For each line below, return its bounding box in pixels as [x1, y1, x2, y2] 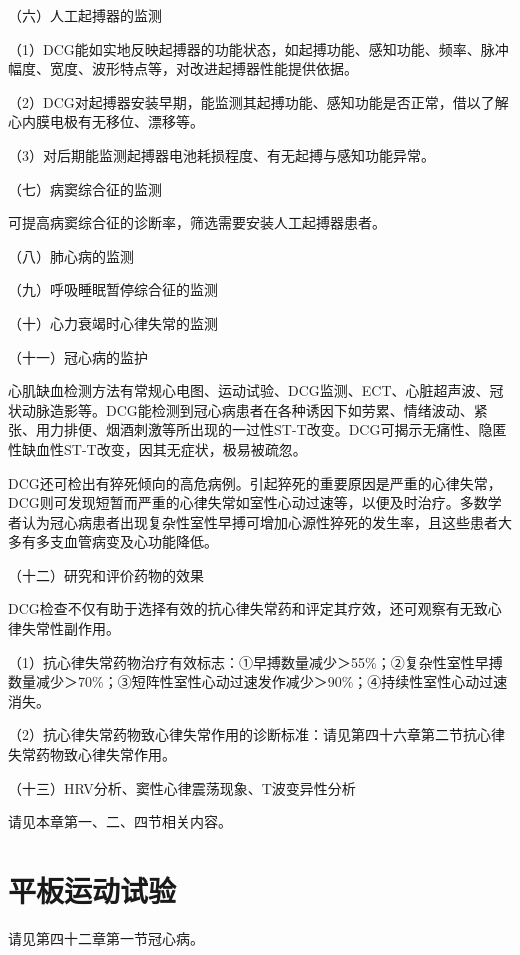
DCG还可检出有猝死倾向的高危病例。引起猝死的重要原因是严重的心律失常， [8, 472, 502, 493]
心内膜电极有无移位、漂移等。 [8, 111, 204, 132]
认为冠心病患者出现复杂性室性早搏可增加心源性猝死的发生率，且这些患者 [21, 511, 498, 532]
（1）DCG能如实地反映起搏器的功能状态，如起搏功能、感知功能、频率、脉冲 [8, 38, 509, 59]
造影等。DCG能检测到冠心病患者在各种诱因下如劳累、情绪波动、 [49, 399, 474, 420]
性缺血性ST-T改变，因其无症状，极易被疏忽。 [8, 438, 307, 459]
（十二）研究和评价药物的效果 [8, 564, 204, 585]
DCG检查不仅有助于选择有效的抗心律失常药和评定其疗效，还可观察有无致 [8, 598, 488, 619]
